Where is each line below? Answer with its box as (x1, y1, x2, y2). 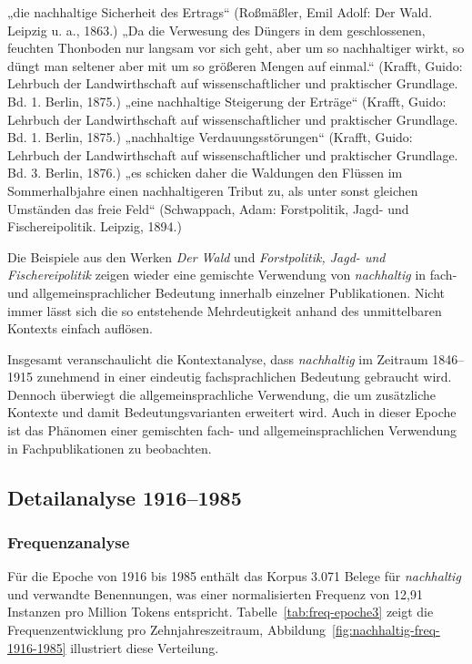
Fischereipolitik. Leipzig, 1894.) (7, 217, 182, 236)
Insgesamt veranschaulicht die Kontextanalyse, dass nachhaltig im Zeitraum (7, 349, 428, 368)
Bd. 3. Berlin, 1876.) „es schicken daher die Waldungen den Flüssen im (7, 163, 403, 182)
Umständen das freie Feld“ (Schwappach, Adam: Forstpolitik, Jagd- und (7, 199, 409, 218)
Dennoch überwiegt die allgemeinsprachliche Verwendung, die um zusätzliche (7, 384, 437, 404)
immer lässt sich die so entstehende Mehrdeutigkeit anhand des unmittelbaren (7, 301, 442, 320)
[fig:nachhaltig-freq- (332, 620, 440, 639)
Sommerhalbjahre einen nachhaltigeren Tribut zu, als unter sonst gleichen (7, 180, 418, 199)
